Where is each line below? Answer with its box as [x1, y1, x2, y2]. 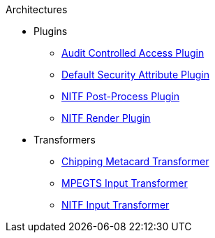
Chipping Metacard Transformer [61, 155, 209, 167]
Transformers [34, 134, 96, 146]
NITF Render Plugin [61, 112, 151, 124]
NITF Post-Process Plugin [61, 90, 180, 102]
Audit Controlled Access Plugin [61, 47, 205, 59]
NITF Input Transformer [61, 199, 170, 211]
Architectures [6, 3, 68, 15]
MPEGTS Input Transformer [61, 177, 188, 189]
